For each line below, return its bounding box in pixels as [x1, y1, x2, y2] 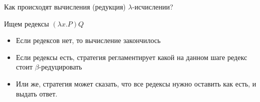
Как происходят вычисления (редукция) [4, 1, 126, 11]
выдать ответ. [16, 88, 57, 98]
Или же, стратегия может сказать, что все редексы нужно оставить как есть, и [16, 78, 256, 88]
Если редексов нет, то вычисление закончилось [16, 35, 161, 45]
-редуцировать [39, 61, 82, 72]
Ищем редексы [4, 18, 49, 28]
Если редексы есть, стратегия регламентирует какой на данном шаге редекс [16, 51, 247, 62]
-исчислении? [132, 1, 173, 11]
